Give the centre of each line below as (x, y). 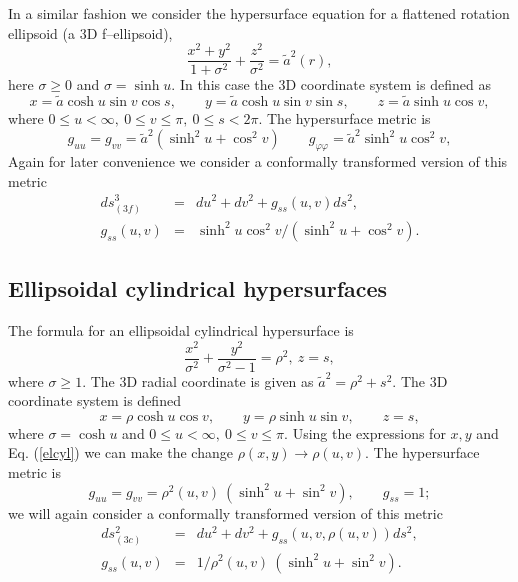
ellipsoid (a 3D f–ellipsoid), (90, 32)
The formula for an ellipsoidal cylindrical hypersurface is (181, 329)
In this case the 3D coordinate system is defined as (335, 84)
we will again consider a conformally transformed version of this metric (225, 512)
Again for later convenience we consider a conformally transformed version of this (258, 161)
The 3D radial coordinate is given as (202, 380)
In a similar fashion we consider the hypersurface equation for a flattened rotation (259, 13)
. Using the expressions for (365, 432)
